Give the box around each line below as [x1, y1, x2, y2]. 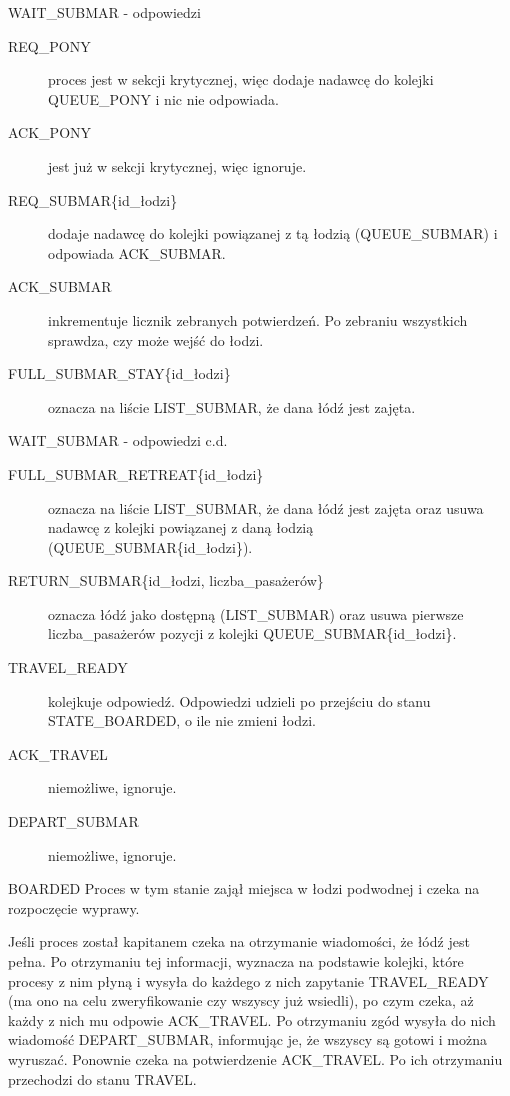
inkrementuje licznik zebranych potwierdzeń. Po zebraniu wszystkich [48, 309, 468, 330]
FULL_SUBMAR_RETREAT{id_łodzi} [8, 463, 264, 484]
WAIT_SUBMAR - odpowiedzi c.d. [8, 430, 228, 451]
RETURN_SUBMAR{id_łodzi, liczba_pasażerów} [8, 570, 324, 591]
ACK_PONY [8, 122, 92, 143]
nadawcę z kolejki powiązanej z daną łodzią [48, 517, 314, 538]
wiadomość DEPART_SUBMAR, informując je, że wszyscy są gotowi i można [8, 1029, 488, 1050]
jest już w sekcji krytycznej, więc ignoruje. [48, 155, 307, 176]
